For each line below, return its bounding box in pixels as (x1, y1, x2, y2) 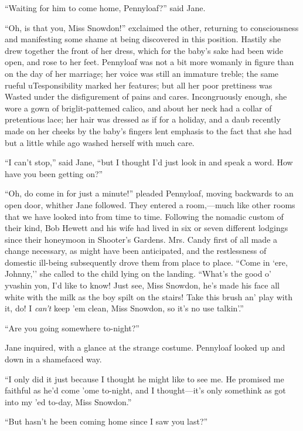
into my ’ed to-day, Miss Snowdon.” (5, 395, 132, 408)
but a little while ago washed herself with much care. (5, 136, 195, 148)
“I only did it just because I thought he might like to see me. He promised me (5, 372, 284, 385)
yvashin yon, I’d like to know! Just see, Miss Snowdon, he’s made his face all (5, 279, 280, 291)
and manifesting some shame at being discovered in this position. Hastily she (5, 33, 281, 45)
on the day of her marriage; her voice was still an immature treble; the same (5, 67, 279, 79)
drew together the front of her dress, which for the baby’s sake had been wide (5, 44, 283, 56)
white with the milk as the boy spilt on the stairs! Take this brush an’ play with (5, 290, 292, 303)
